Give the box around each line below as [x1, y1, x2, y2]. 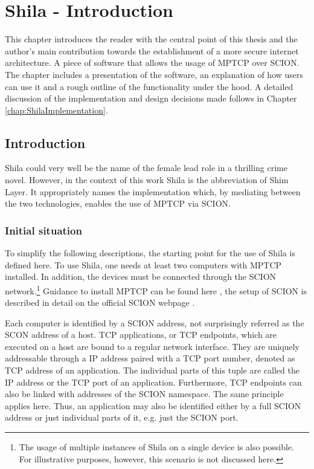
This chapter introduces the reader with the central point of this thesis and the [5, 33, 298, 45]
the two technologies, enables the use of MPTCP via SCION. [5, 197, 231, 210]
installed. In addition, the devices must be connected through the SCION [5, 270, 277, 283]
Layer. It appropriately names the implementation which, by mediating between [5, 185, 301, 198]
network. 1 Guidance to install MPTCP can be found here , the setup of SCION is [5, 282, 307, 297]
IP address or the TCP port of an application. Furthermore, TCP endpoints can [5, 375, 302, 388]
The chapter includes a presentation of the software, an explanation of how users [5, 68, 304, 80]
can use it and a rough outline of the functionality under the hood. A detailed [5, 80, 293, 92]
